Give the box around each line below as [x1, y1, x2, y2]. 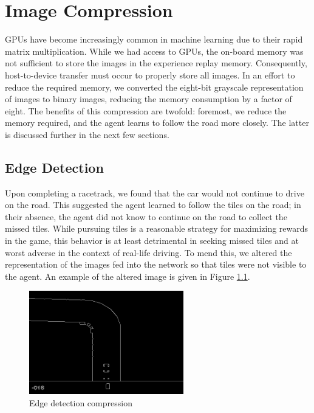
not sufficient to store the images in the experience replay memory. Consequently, [5, 57, 307, 69]
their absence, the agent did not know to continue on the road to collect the [5, 210, 287, 223]
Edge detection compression [29, 396, 132, 409]
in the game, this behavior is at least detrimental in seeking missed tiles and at [5, 234, 299, 247]
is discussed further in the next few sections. [5, 128, 169, 141]
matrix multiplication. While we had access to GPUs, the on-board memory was [5, 44, 304, 57]
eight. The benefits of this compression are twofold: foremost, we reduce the [5, 104, 287, 117]
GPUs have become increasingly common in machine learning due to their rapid [5, 33, 303, 46]
